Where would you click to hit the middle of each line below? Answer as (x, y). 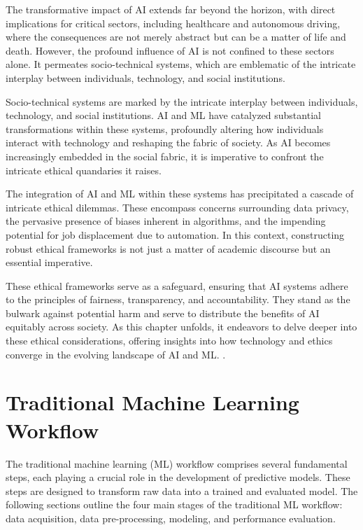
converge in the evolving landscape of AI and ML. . (116, 354)
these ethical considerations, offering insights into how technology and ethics (169, 341)
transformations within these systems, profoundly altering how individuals (165, 128)
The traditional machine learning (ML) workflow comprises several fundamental (177, 463)
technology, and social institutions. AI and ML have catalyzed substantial (163, 115)
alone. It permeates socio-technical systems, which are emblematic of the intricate (181, 64)
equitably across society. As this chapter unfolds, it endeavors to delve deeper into (181, 327)
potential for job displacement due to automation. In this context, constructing (175, 234)
